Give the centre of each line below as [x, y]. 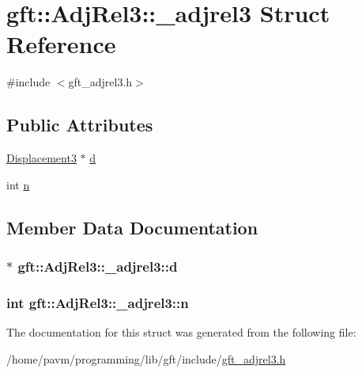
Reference [61, 44]
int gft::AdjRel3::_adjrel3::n [98, 302]
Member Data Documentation [132, 227]
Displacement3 [41, 158]
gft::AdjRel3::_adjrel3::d [98, 266]
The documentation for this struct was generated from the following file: [181, 332]
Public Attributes [80, 125]
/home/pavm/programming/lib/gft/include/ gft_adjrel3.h [146, 358]
